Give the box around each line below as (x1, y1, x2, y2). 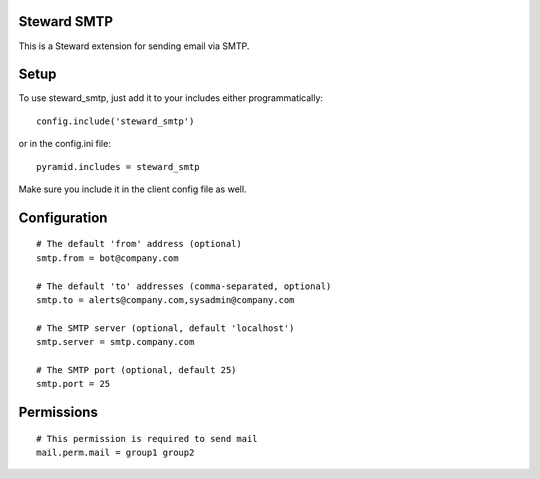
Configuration (18, 209, 108, 226)
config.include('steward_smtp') (36, 115, 195, 127)
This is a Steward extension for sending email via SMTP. (18, 40, 250, 52)
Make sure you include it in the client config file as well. (18, 183, 247, 195)
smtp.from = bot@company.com (36, 252, 179, 264)
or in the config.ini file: (18, 138, 112, 150)
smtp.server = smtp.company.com (36, 336, 195, 348)
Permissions (18, 404, 99, 421)
